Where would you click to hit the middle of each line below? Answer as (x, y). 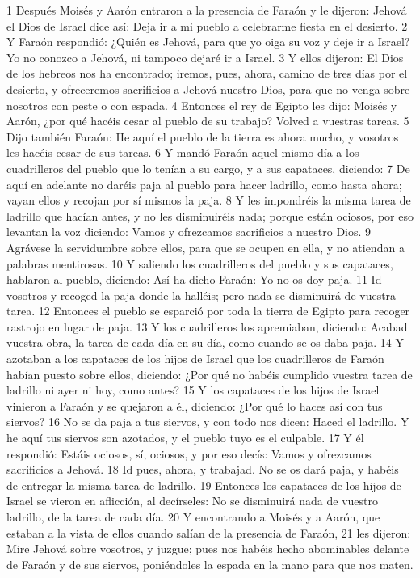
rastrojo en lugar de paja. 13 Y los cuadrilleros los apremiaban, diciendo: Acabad (207, 326)
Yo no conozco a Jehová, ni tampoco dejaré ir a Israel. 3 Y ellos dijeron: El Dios (205, 57)
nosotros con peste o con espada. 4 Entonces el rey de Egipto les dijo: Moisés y (202, 105)
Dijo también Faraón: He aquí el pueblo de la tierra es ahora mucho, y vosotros (203, 136)
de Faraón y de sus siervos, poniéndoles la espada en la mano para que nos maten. (210, 564)
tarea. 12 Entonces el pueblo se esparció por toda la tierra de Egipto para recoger (208, 311)
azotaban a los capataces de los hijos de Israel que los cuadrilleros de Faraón (195, 359)
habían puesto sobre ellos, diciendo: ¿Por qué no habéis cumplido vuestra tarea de (210, 374)
